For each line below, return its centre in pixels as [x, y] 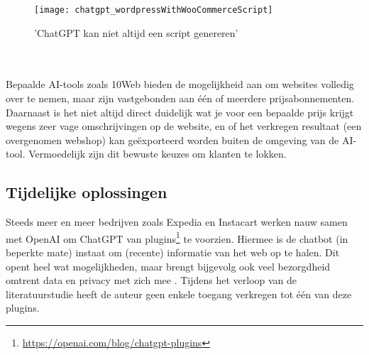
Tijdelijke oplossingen [87, 192]
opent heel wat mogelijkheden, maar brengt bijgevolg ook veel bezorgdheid [168, 266]
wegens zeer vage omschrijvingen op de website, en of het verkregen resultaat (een [184, 126]
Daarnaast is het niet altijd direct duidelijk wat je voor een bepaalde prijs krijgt [180, 112]
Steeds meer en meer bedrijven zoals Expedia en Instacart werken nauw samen [177, 222]
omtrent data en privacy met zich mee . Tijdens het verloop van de [152, 280]
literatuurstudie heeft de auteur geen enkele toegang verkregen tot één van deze [179, 294]
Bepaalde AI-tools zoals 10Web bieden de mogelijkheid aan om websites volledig [180, 84]
